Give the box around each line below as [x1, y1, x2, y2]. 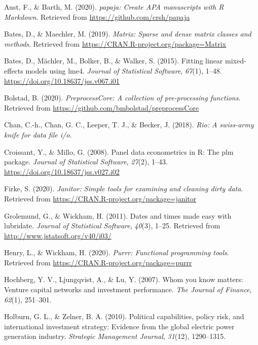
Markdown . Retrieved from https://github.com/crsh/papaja [4, 11, 190, 22]
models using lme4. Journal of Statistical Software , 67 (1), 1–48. [25, 65, 222, 76]
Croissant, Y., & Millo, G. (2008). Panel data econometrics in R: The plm [4, 146, 234, 157]
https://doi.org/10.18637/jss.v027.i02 [4, 166, 120, 177]
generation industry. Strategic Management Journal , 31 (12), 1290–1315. [4, 331, 226, 341]
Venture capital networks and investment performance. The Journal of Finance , [4, 284, 252, 295]
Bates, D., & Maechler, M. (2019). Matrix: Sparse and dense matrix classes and [4, 28, 251, 39]
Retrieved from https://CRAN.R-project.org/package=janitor [4, 193, 197, 203]
